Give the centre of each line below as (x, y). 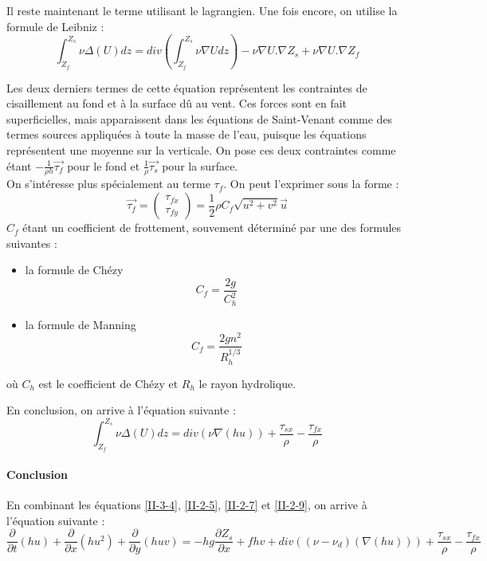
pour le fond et (104, 165)
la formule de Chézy (74, 270)
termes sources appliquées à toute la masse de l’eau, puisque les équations (187, 134)
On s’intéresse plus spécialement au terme (108, 184)
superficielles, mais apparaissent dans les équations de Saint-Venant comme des (200, 118)
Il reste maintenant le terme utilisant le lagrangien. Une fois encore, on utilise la (202, 10)
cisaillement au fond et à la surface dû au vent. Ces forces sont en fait (177, 103)
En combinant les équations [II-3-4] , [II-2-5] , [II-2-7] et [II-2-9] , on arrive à (187, 505)
